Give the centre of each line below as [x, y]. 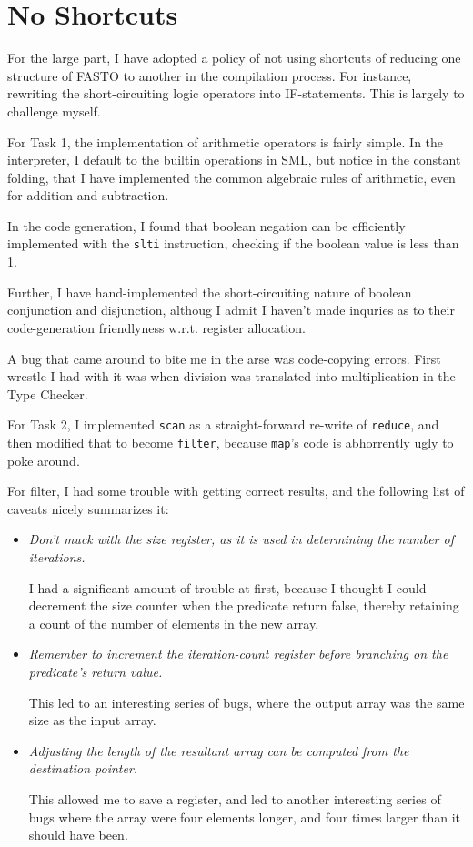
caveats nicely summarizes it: [88, 508]
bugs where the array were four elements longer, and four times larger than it [245, 817]
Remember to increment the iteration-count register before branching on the [238, 654]
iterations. [57, 556]
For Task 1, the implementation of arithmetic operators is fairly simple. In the [226, 141]
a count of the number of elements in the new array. [174, 623]
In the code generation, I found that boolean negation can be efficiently [206, 225]
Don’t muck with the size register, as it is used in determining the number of [241, 539]
